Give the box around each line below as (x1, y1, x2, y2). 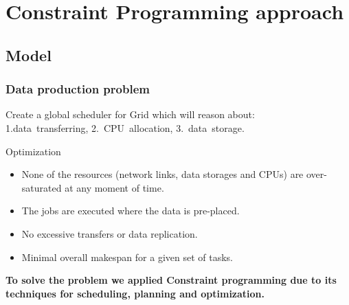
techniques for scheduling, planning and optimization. (5, 286, 265, 300)
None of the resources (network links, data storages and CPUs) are (21, 167, 304, 181)
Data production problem (5, 80, 150, 98)
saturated (21, 180, 62, 194)
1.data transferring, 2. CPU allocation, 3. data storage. (5, 120, 245, 135)
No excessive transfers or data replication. (21, 226, 198, 240)
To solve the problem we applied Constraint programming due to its (5, 273, 337, 287)
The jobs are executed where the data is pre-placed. (21, 203, 240, 218)
